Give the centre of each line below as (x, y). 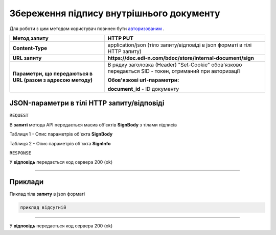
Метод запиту (30, 38)
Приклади (27, 182)
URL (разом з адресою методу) (53, 80)
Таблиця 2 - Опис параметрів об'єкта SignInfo (60, 143)
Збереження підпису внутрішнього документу (115, 13)
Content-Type (30, 48)
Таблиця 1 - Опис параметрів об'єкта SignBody (61, 134)
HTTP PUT (121, 38)
